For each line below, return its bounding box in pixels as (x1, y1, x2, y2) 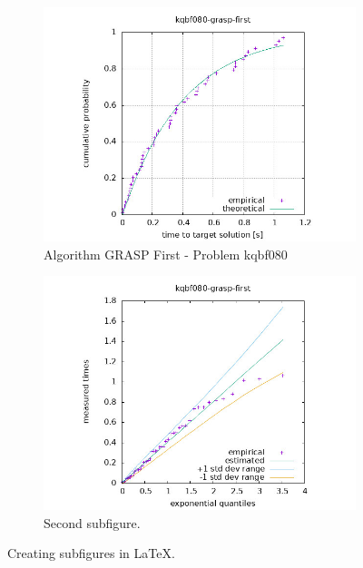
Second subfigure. (44, 513, 141, 532)
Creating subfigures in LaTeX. (7, 544, 175, 563)
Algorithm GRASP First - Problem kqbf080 (44, 244, 288, 263)
